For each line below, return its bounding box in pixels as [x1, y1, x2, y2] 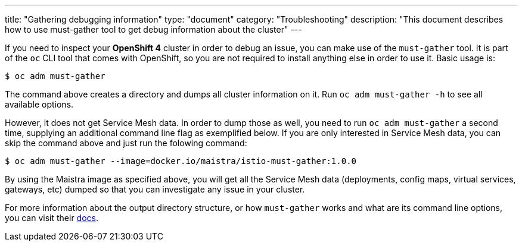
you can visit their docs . [5, 213, 98, 223]
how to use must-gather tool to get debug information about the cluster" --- [5, 24, 302, 34]
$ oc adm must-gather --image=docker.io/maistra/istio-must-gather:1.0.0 [5, 156, 357, 166]
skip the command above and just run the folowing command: [5, 138, 247, 148]
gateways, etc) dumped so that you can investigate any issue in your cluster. [5, 184, 305, 194]
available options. [5, 99, 74, 109]
